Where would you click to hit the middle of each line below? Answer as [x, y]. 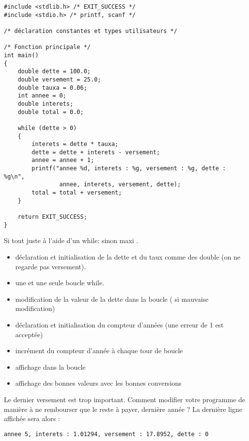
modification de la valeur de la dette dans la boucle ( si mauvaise [112, 299]
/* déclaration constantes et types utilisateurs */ [91, 31]
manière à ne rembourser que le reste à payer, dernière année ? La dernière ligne [123, 409]
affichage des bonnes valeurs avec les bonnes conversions [98, 383]
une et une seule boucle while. [60, 283]
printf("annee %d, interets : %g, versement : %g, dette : [129, 169]
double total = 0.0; [51, 112]
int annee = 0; [42, 96]
